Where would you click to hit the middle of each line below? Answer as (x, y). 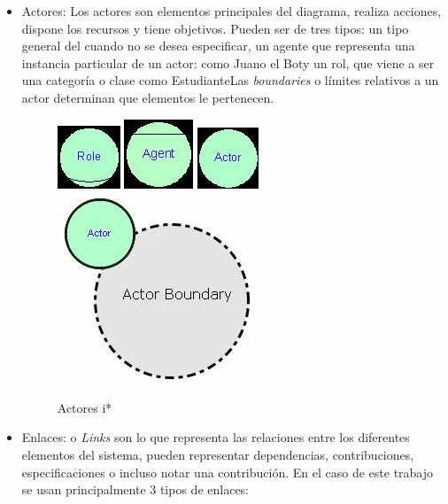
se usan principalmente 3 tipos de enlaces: (135, 489)
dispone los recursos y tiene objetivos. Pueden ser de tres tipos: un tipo (215, 28)
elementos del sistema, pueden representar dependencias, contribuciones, (218, 454)
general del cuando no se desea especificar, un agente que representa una (218, 46)
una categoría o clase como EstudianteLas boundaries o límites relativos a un (230, 80)
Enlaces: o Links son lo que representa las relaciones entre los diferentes (216, 437)
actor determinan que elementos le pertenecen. (148, 97)
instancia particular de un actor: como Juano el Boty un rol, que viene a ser (228, 62)
